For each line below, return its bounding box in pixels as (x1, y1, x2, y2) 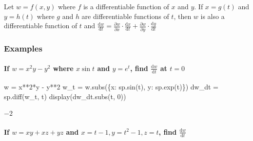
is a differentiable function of (83, 1, 169, 11)
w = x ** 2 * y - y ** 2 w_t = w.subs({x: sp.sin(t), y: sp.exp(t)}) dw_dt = (4, 82, 218, 92)
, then (174, 11, 192, 21)
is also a (200, 11, 225, 21)
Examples (4, 42, 42, 54)
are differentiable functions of (81, 11, 169, 21)
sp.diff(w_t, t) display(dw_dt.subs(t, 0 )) (4, 91, 126, 101)
